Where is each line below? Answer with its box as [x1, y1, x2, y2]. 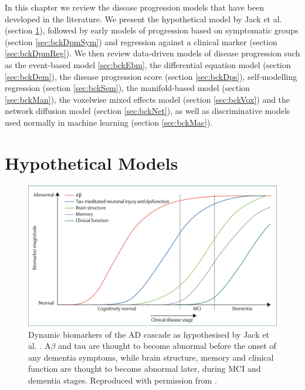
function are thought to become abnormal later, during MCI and [28, 362, 261, 375]
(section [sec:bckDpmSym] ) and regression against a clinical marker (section [5, 35, 277, 48]
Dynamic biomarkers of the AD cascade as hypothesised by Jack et [28, 328, 269, 340]
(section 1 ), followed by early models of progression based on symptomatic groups [5, 24, 299, 36]
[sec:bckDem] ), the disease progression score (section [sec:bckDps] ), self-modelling [5, 70, 297, 82]
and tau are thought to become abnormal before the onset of [58, 339, 276, 352]
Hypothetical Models [5, 150, 178, 174]
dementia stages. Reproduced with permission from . [28, 374, 217, 386]
